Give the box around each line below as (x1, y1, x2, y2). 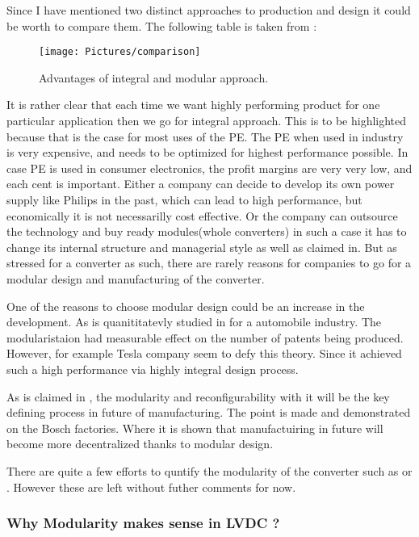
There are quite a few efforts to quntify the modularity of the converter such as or (6, 462, 413, 479)
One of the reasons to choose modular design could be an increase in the (6, 297, 365, 314)
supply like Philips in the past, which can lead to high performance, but (6, 191, 362, 208)
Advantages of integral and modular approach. (39, 69, 269, 86)
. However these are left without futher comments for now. (6, 478, 296, 495)
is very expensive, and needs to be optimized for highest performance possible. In (6, 144, 409, 161)
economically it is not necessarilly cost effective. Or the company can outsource (6, 207, 398, 224)
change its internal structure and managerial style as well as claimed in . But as (6, 238, 397, 255)
